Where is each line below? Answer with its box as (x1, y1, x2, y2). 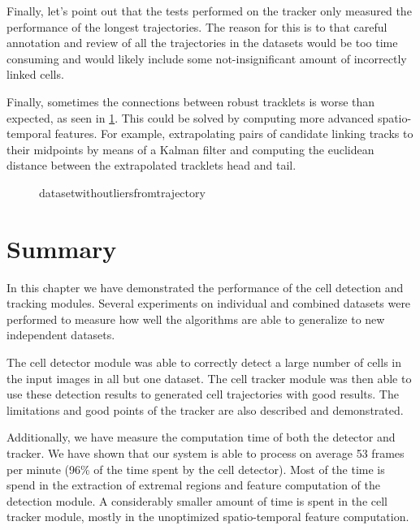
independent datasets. (6, 326, 115, 343)
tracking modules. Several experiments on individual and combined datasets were (6, 295, 411, 312)
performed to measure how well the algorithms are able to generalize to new (6, 310, 385, 327)
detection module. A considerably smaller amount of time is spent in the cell (6, 492, 388, 509)
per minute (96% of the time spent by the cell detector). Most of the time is (6, 460, 385, 477)
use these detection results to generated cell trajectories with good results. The (6, 386, 399, 403)
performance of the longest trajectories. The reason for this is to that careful (6, 18, 388, 35)
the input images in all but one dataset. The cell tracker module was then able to (6, 369, 412, 386)
